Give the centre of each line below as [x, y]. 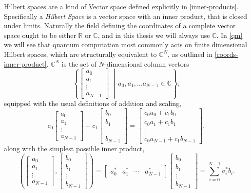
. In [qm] [230, 35]
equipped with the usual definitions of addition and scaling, [93, 103]
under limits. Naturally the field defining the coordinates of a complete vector [120, 26]
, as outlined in [190, 54]
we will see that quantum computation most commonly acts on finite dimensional [125, 44]
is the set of [79, 63]
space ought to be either [40, 35]
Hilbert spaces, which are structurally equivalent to [80, 54]
